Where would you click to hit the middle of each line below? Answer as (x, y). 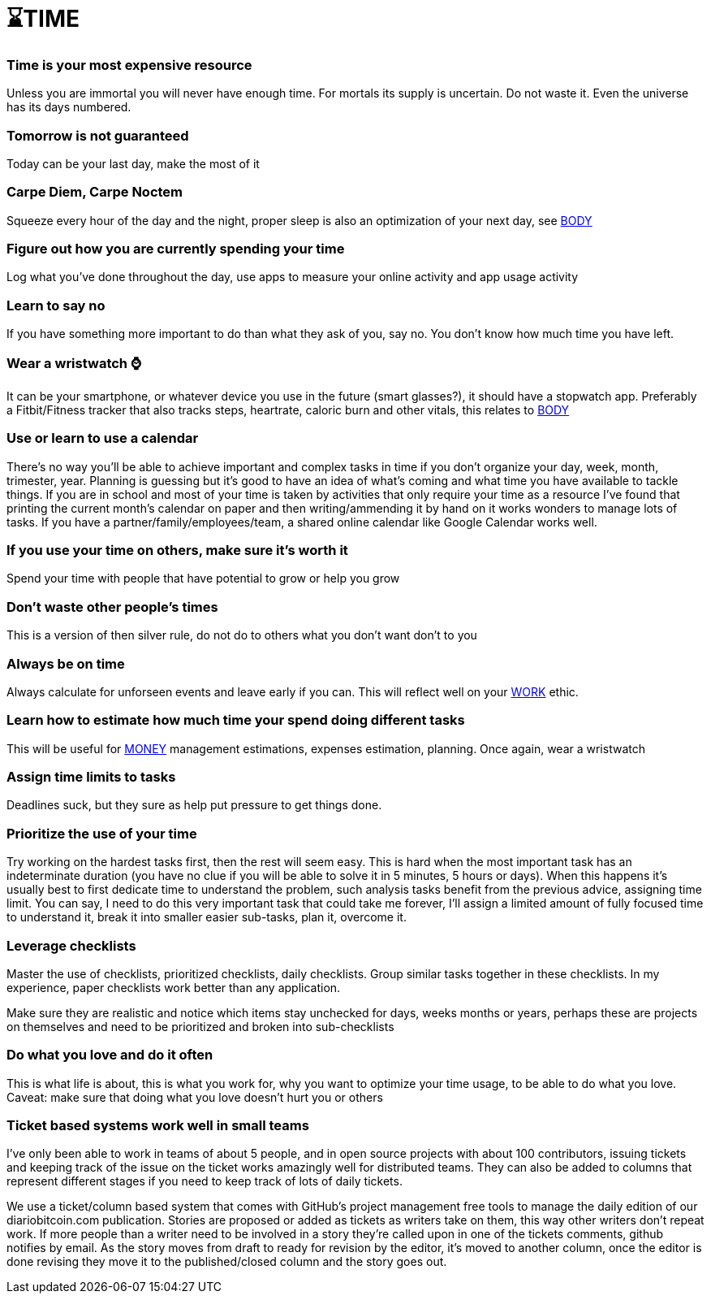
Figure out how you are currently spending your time (176, 249)
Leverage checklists (71, 945)
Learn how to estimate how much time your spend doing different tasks (236, 720)
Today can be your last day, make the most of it (133, 163)
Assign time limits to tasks (91, 777)
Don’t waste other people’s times (112, 607)
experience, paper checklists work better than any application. (174, 987)
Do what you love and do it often (110, 1055)
